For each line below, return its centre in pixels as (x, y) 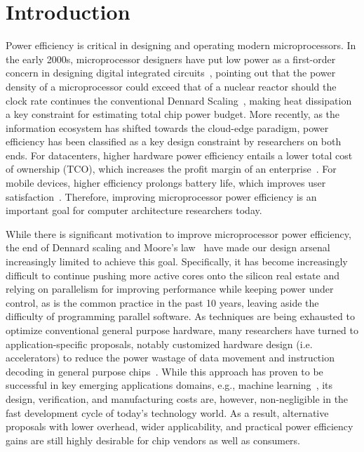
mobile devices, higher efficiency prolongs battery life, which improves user (166, 183)
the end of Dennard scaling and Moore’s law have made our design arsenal (168, 247)
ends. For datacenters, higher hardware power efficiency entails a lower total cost (179, 155)
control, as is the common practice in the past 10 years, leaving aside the (162, 302)
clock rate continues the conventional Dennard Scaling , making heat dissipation (179, 100)
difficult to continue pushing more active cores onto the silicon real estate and (173, 275)
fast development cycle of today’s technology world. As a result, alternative (167, 412)
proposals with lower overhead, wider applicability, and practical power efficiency (180, 426)
